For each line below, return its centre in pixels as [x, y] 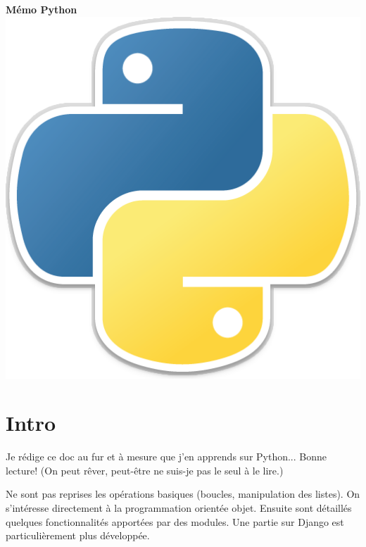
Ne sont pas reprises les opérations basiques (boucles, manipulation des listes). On [183, 494]
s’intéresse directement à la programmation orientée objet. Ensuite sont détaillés [179, 508]
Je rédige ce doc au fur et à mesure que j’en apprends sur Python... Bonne [166, 457]
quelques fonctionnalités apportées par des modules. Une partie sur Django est [175, 521]
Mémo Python [42, 9]
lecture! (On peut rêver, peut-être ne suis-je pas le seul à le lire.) [145, 470]
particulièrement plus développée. [78, 535]
